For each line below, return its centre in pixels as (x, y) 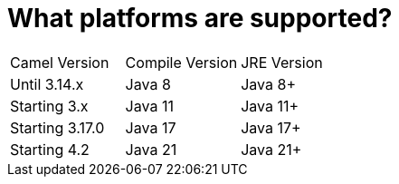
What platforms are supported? (200, 18)
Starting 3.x (49, 106)
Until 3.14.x (47, 84)
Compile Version (181, 62)
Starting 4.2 (50, 149)
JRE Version (282, 62)
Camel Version (60, 62)
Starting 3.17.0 (57, 127)
